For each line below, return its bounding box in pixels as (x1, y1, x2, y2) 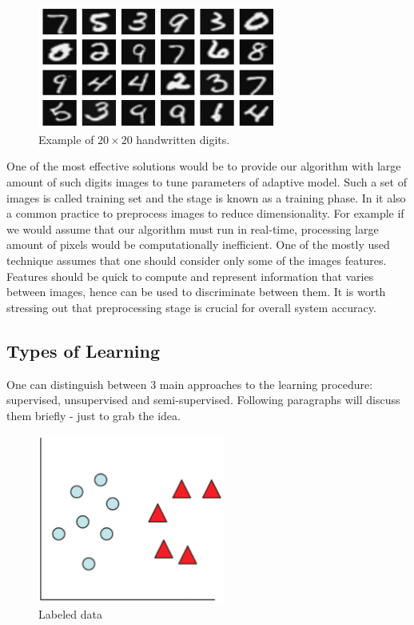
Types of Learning (6, 338, 161, 363)
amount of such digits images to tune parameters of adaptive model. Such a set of (6, 174, 407, 190)
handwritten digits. (136, 130, 230, 147)
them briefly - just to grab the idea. (6, 407, 181, 423)
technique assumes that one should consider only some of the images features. (6, 252, 387, 269)
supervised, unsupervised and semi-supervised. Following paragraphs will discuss (6, 391, 400, 408)
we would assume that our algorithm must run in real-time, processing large (6, 220, 379, 237)
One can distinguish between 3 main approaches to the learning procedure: (6, 375, 373, 392)
